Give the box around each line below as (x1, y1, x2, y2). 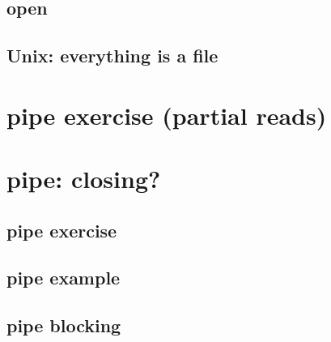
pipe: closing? (6, 162, 161, 195)
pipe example (6, 265, 121, 290)
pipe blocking (6, 313, 121, 338)
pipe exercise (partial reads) (6, 98, 327, 131)
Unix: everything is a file (6, 43, 219, 68)
